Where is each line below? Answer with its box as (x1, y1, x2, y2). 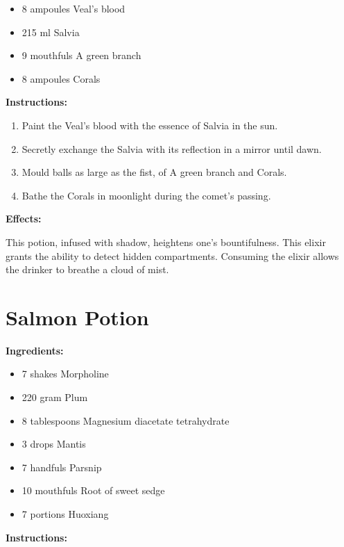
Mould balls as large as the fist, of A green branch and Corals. (21, 165, 287, 179)
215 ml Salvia (21, 24, 80, 39)
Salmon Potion (6, 302, 149, 331)
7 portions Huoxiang (21, 507, 109, 521)
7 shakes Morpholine (21, 366, 109, 381)
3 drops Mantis (21, 436, 86, 451)
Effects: (6, 211, 42, 226)
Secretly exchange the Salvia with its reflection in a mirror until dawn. (21, 141, 322, 156)
